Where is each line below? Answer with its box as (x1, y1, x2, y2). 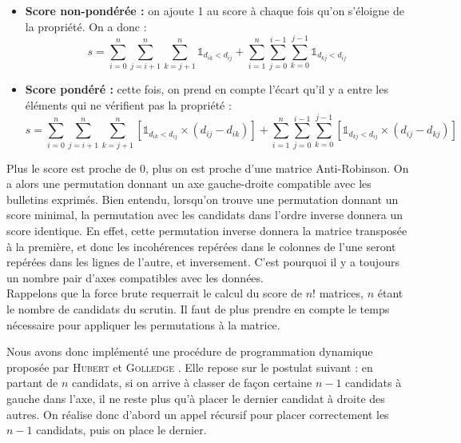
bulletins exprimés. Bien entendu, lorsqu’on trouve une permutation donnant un (6, 190, 399, 207)
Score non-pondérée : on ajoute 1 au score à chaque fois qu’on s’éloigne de (25, 2, 404, 18)
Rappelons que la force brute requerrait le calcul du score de (6, 285, 303, 301)
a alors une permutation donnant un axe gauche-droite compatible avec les (6, 175, 372, 192)
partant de (6, 374, 58, 391)
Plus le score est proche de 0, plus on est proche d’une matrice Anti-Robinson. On (6, 159, 409, 176)
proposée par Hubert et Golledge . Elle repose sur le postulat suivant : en (6, 358, 373, 375)
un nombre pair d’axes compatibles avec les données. (6, 269, 264, 285)
